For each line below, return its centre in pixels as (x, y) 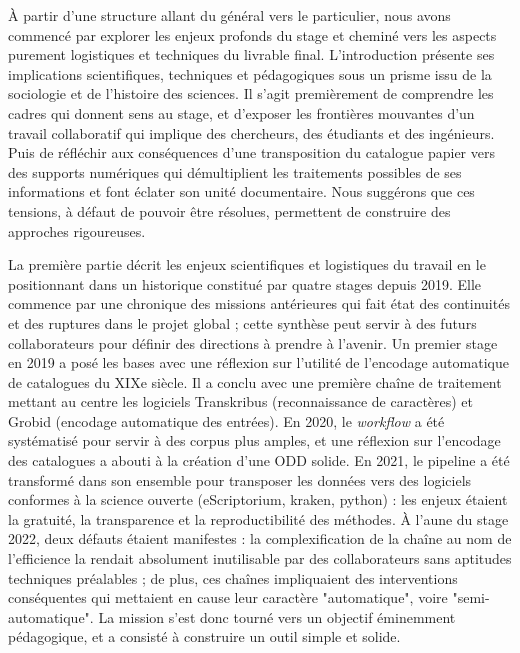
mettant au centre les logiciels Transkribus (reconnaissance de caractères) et (241, 401)
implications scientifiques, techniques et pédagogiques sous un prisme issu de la (250, 73)
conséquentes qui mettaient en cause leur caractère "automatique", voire (228, 597)
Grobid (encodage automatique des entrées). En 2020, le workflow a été (226, 420)
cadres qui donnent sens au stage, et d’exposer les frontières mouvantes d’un (241, 112)
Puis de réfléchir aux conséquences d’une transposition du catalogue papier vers (251, 152)
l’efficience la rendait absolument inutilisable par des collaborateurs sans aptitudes (260, 558)
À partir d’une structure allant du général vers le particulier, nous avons (229, 15)
